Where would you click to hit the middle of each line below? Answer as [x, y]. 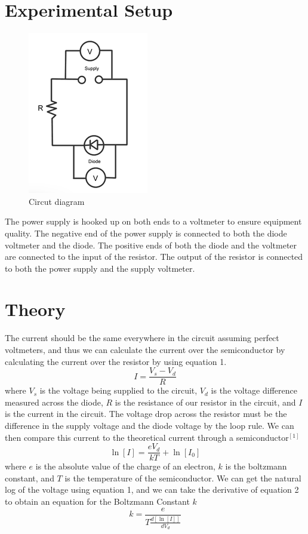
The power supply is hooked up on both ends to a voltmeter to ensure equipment [153, 221]
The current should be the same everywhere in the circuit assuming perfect [142, 338]
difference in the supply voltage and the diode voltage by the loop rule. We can [150, 426]
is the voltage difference [254, 390]
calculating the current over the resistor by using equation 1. [116, 361]
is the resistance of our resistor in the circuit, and [205, 402]
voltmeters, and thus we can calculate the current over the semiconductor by [145, 349]
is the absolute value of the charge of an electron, [125, 466]
